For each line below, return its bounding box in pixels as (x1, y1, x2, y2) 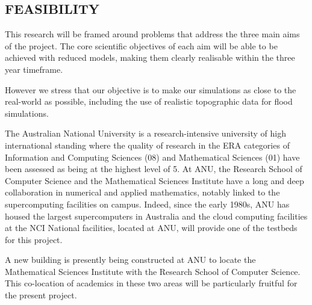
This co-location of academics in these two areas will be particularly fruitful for (5, 277, 298, 289)
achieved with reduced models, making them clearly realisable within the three (5, 51, 295, 64)
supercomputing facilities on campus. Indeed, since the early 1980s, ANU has (5, 197, 290, 210)
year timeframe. (5, 63, 63, 75)
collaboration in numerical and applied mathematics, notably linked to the (5, 186, 280, 199)
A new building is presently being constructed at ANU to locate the (5, 253, 256, 266)
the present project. (5, 289, 77, 301)
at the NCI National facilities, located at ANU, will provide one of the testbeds (5, 221, 298, 234)
